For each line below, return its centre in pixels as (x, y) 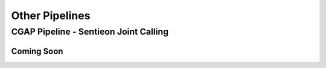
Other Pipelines (51, 16)
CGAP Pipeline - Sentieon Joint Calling (90, 32)
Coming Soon (37, 51)
